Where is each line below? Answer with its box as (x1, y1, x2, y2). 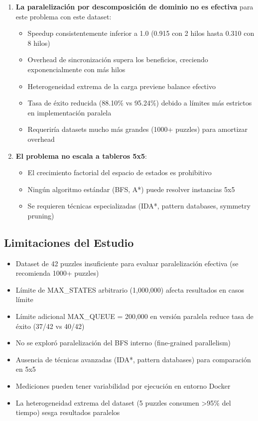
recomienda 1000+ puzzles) (15, 268, 99, 278)
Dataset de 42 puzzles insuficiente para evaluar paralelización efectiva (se (15, 258, 239, 268)
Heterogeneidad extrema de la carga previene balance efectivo (27, 81, 216, 91)
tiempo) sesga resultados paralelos (15, 407, 120, 418)
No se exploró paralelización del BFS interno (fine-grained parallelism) (15, 337, 231, 348)
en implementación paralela (27, 107, 112, 117)
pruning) (27, 210, 54, 220)
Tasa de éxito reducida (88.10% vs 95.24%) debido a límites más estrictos (27, 98, 252, 108)
